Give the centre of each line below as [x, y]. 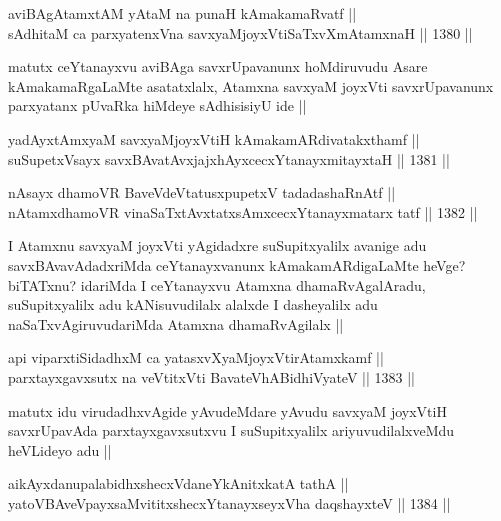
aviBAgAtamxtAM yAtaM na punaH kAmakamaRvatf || [182, 13]
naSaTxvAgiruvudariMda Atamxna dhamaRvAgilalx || [176, 323]
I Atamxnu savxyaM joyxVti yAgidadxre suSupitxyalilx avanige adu [217, 245]
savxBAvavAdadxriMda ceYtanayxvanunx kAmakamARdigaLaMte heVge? [237, 264]
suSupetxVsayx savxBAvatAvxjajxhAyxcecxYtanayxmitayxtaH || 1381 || [229, 158]
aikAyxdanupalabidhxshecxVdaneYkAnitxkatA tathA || [178, 483]
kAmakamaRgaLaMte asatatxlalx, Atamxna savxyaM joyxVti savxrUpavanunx [251, 85]
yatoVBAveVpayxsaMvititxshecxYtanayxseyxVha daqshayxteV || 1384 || [229, 502]
